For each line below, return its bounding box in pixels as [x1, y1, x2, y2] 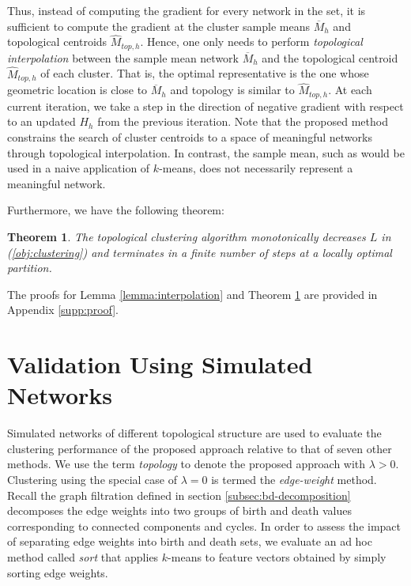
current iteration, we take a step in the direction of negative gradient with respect [7, 97, 404, 114]
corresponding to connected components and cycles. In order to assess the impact [7, 517, 402, 534]
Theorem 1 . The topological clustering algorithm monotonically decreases [7, 228, 366, 244]
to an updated [7, 113, 76, 130]
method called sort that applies [7, 548, 159, 565]
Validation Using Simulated [7, 348, 313, 380]
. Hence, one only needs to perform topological [140, 33, 363, 50]
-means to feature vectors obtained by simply [168, 548, 386, 565]
